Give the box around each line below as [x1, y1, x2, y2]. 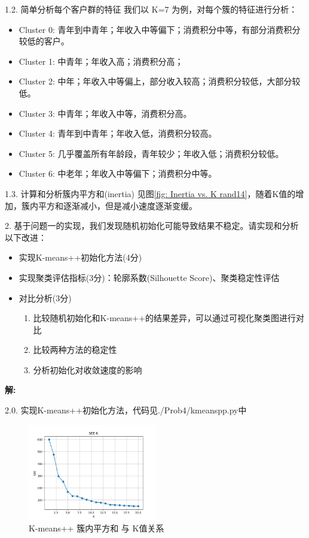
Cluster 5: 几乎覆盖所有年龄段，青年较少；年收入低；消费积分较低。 [19, 147, 284, 159]
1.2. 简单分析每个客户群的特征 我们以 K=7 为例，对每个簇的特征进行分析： [5, 3, 298, 15]
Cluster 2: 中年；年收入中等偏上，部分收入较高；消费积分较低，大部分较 [19, 75, 301, 87]
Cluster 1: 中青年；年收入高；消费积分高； [19, 55, 183, 67]
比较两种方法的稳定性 [33, 343, 117, 356]
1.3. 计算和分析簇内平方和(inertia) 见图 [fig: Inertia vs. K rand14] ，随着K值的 [5, 187, 296, 200]
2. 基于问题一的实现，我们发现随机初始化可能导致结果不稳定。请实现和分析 [5, 219, 299, 232]
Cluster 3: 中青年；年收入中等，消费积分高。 [19, 107, 192, 119]
